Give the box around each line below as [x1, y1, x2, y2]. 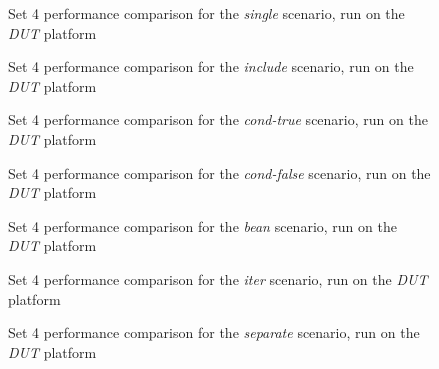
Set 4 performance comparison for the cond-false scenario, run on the [8, 162, 431, 183]
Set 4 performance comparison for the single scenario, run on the [8, 3, 405, 23]
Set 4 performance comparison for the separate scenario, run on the [8, 322, 420, 343]
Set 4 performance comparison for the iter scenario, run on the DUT [8, 268, 428, 289]
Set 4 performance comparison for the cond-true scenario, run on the [8, 109, 428, 130]
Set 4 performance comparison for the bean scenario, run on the [8, 215, 397, 236]
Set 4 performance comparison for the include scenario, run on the [8, 56, 414, 77]
